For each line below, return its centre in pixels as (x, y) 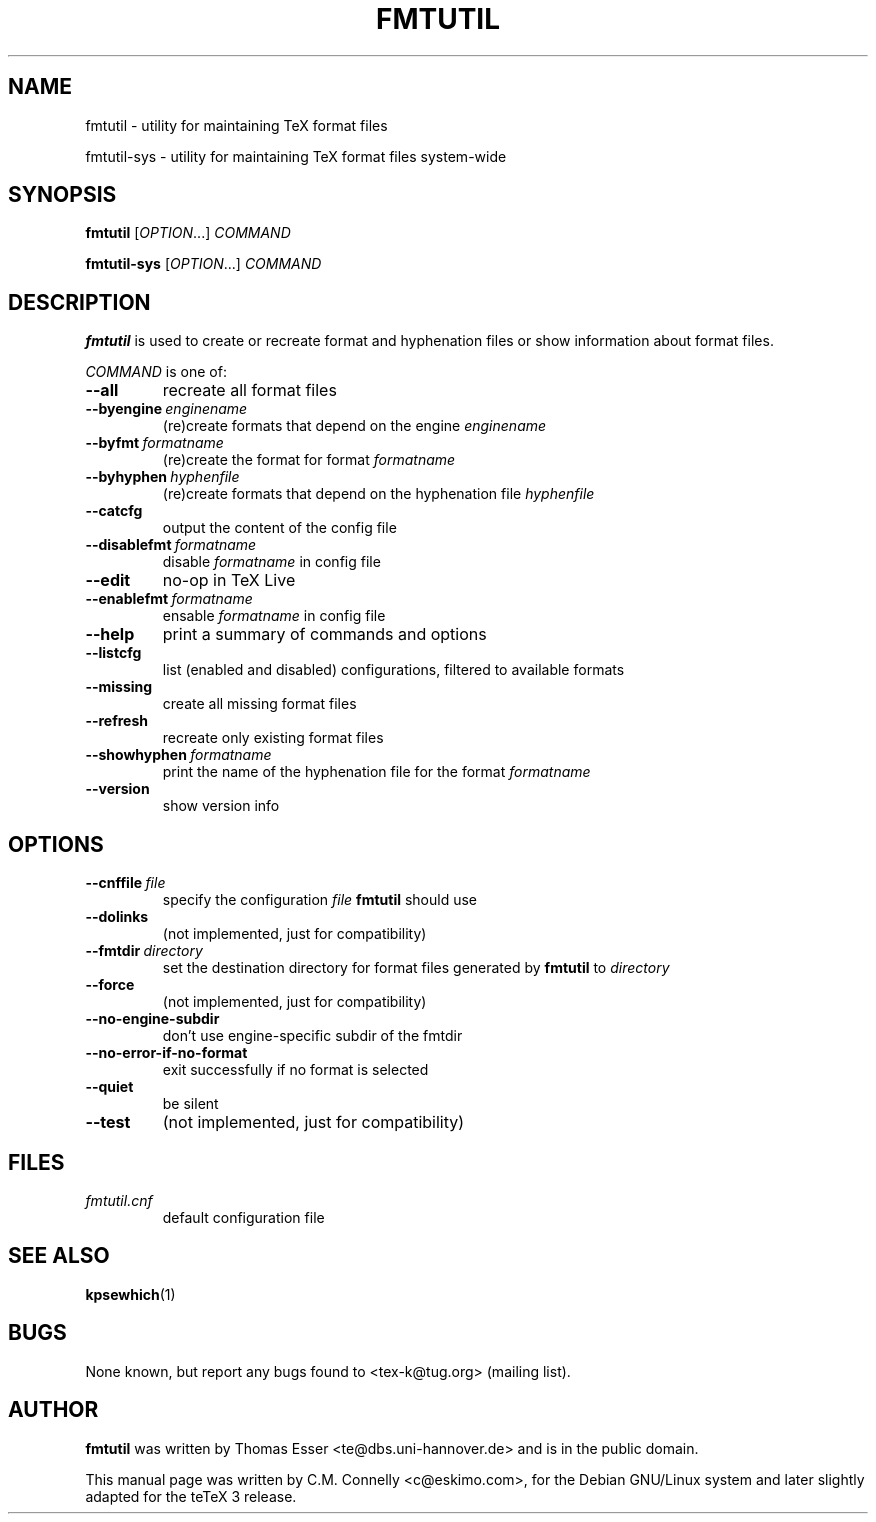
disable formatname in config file (271, 562)
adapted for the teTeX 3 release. (191, 1496)
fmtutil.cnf (119, 1200)
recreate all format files (249, 390)
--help (110, 634)
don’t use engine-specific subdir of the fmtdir (312, 1036)
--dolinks (117, 917)
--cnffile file (125, 883)
